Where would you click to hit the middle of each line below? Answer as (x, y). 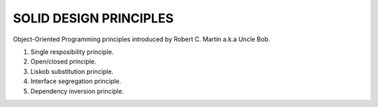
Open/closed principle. (63, 62)
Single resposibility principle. (72, 52)
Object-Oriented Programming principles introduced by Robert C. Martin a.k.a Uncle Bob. (142, 39)
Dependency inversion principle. (77, 91)
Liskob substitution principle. (72, 71)
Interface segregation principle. (76, 81)
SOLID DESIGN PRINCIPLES (93, 18)
